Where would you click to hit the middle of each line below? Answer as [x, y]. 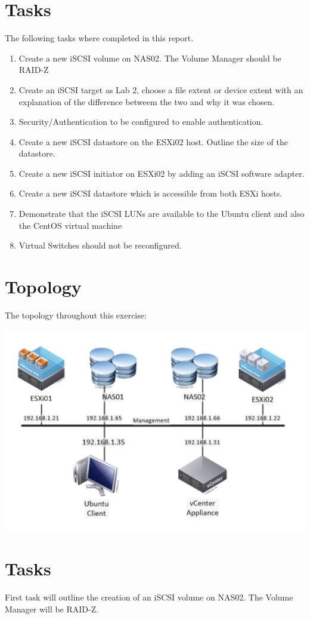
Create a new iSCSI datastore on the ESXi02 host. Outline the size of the [154, 141]
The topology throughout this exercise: [76, 315]
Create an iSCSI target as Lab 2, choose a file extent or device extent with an [161, 89]
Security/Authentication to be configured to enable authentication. [141, 122]
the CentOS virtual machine [70, 225]
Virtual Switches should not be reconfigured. [100, 245]
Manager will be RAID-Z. [52, 609]
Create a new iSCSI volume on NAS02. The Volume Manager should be [150, 58]
